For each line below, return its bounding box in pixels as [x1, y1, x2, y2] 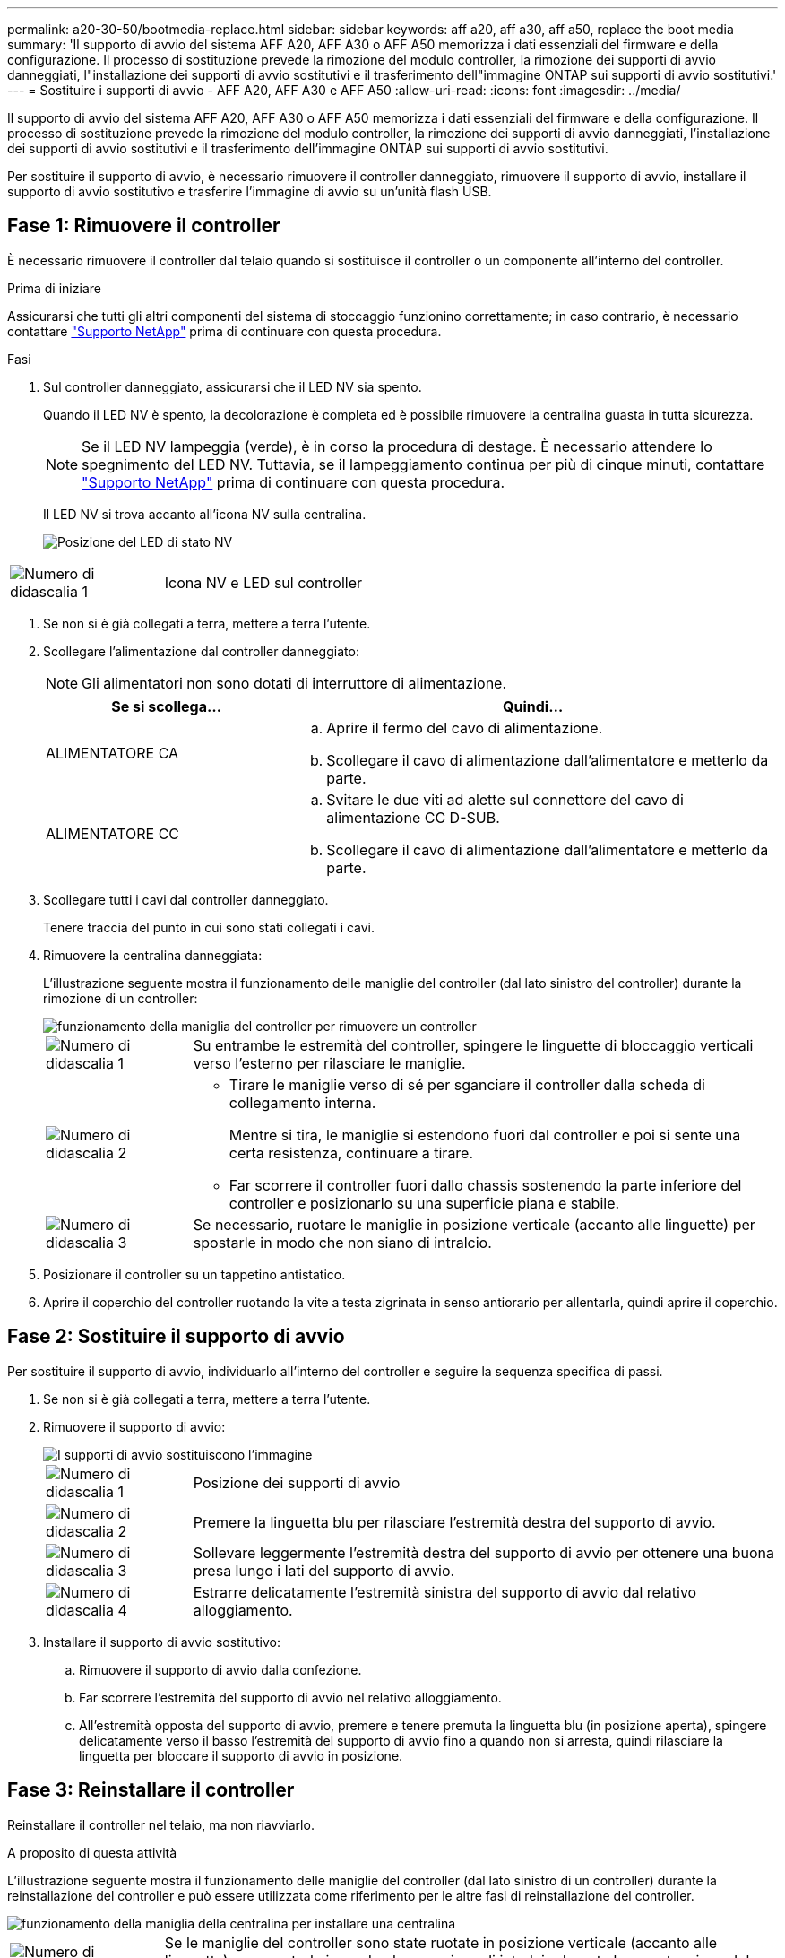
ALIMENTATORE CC [46, 824, 180, 843]
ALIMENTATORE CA [46, 743, 179, 762]
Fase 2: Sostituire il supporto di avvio [7, 1325, 345, 1348]
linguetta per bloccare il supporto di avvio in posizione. [79, 1747, 403, 1763]
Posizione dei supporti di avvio [193, 1473, 401, 1492]
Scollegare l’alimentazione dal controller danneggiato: [43, 643, 359, 659]
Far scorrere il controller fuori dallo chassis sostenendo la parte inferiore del [229, 1175, 742, 1194]
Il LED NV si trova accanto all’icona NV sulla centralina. [43, 506, 367, 522]
